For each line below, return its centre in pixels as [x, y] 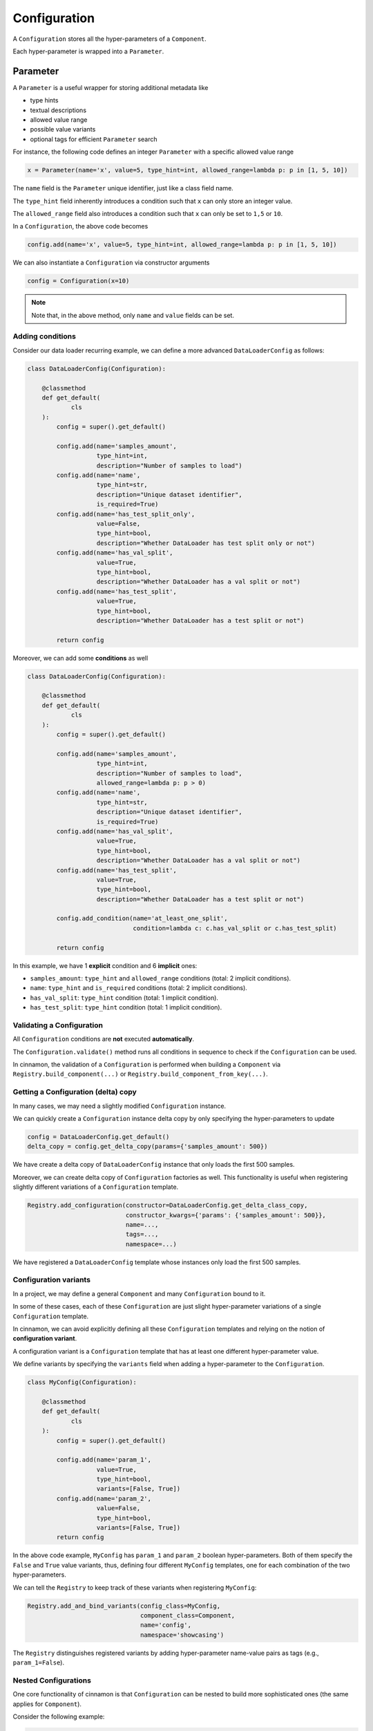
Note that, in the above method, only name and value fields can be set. [133, 315]
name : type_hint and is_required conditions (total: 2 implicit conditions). [139, 988]
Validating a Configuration [58, 1025]
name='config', [165, 1625]
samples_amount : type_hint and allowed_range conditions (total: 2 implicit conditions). [161, 978]
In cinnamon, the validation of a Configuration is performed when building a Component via [147, 1065]
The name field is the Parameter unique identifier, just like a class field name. [123, 188]
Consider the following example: [59, 1716]
